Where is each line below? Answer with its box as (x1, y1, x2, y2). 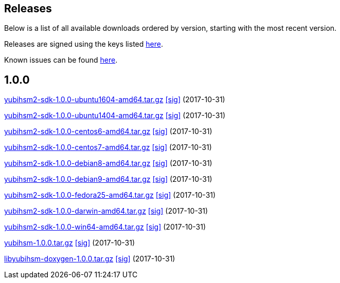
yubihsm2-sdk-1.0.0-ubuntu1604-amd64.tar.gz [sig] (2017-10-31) (4, 95, 225, 104)
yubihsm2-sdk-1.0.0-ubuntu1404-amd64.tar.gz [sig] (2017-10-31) (4, 111, 226, 120)
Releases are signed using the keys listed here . (4, 40, 163, 49)
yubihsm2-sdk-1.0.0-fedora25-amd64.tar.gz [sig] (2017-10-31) (4, 191, 216, 200)
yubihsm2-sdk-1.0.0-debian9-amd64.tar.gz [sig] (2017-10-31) (4, 175, 212, 184)
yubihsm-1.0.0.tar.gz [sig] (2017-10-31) (4, 238, 135, 248)
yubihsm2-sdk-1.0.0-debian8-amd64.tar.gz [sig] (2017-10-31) (4, 159, 212, 168)
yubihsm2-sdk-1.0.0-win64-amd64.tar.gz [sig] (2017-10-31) (4, 222, 206, 232)
